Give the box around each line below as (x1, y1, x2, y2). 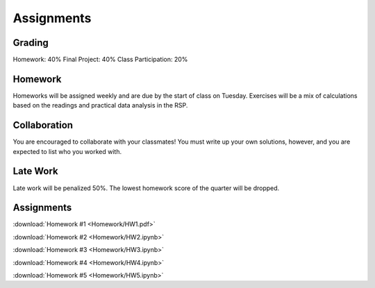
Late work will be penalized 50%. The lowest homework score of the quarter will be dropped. (12, 184, 280, 192)
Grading (12, 37, 49, 49)
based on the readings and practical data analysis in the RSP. (12, 101, 188, 110)
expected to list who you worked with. (12, 147, 122, 155)
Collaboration (12, 119, 73, 131)
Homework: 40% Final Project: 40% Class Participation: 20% (12, 56, 188, 64)
